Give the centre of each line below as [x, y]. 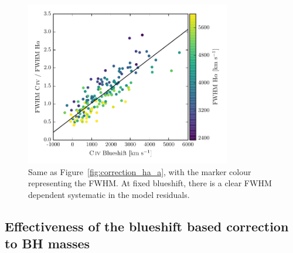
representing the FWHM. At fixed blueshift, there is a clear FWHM [150, 183]
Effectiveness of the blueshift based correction [147, 226]
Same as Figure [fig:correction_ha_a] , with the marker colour [140, 171]
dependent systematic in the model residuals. [109, 194]
